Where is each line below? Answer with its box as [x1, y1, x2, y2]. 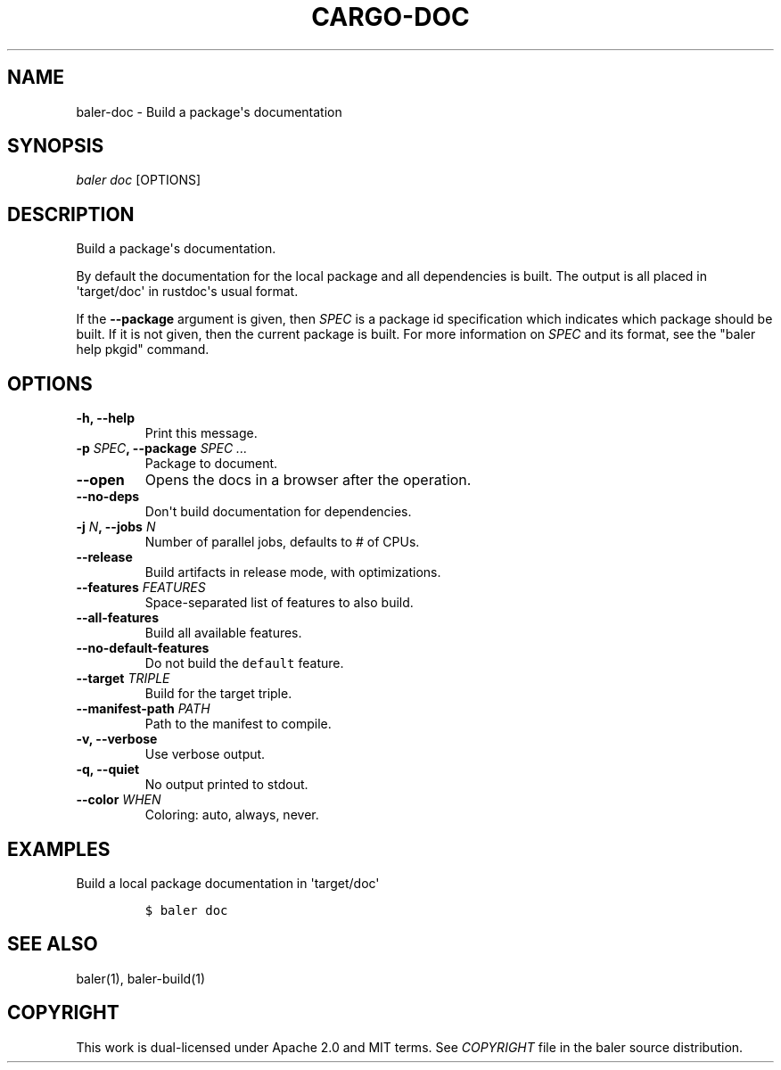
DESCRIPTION [7, 202, 135, 226]
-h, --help [76, 410, 135, 426]
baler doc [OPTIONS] [76, 172, 201, 188]
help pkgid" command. [76, 342, 210, 358]
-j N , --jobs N [76, 519, 156, 535]
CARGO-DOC [311, 2, 470, 32]
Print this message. [144, 425, 258, 441]
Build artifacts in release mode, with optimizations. [144, 564, 441, 580]
